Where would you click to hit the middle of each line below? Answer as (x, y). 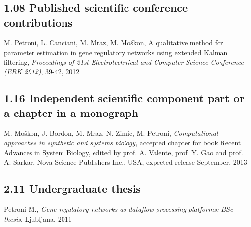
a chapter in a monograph (71, 112)
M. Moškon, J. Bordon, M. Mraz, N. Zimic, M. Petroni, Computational (111, 133)
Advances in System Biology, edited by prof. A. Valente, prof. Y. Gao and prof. (124, 152)
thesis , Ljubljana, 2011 (38, 218)
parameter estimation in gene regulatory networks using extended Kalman (116, 52)
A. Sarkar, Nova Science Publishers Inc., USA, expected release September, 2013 (125, 162)
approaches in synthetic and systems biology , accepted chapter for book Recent (123, 142)
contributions (38, 22)
